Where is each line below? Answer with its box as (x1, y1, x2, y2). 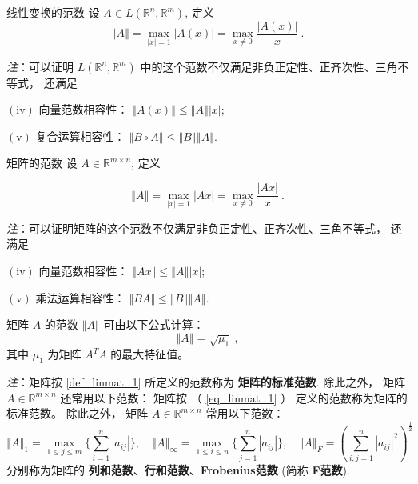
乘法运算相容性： (35, 289, 125, 306)
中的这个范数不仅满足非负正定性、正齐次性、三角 (140, 58, 398, 74)
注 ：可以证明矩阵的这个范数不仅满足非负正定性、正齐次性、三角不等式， (6, 219, 387, 236)
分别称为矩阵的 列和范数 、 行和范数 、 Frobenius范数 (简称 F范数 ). (6, 461, 350, 478)
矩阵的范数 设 (6, 154, 78, 171)
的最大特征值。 (110, 346, 189, 362)
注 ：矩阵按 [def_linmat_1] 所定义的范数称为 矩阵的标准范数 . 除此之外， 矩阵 (6, 373, 405, 390)
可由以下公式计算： (103, 316, 205, 333)
